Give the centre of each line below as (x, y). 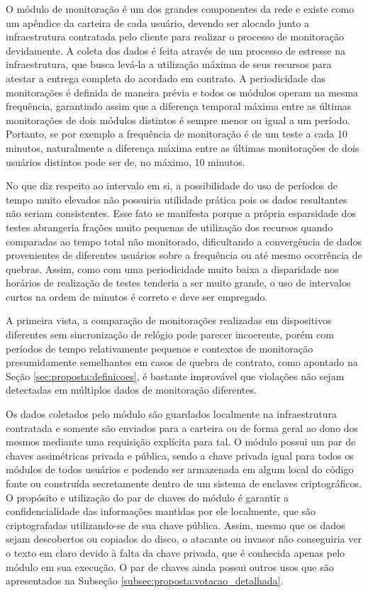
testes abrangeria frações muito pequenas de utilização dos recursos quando (169, 227)
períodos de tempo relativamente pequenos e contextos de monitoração (160, 348)
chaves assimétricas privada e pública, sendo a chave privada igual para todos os (180, 455)
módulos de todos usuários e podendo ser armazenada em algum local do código (180, 469)
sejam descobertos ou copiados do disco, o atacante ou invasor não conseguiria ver (184, 539)
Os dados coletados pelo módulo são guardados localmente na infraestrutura (171, 414)
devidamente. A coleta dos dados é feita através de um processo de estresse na (175, 50)
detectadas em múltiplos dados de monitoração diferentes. (131, 390)
